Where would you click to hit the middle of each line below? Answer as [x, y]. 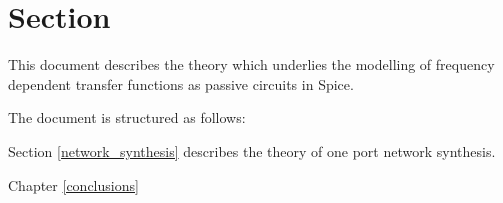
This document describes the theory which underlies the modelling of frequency [251, 64]
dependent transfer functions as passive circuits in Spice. [181, 83]
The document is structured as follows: [127, 117]
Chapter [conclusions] [73, 184]
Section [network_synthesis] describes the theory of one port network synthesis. [252, 150]
